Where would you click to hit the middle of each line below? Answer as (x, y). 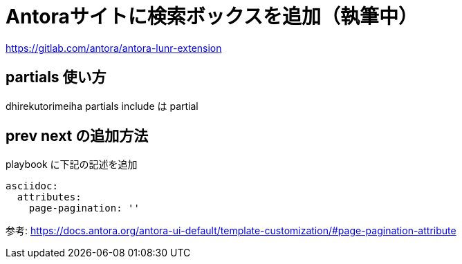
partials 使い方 (56, 77)
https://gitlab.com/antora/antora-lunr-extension (114, 48)
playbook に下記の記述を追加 (72, 164)
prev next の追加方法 (77, 136)
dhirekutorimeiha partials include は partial (102, 106)
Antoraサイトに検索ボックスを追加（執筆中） (212, 17)
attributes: (49, 197)
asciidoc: (32, 186)
